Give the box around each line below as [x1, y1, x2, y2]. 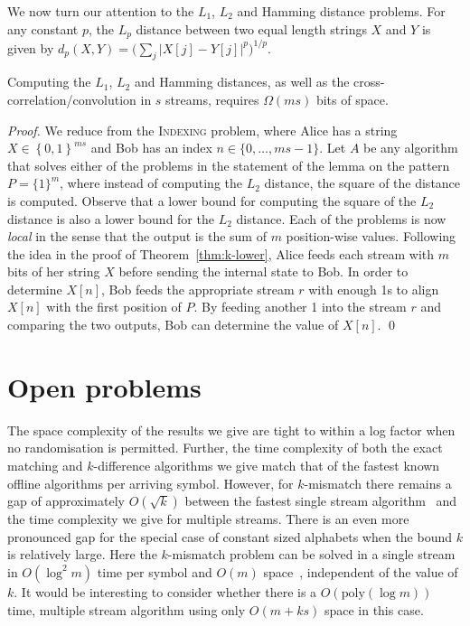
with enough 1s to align [308, 279, 439, 298]
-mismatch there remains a [304, 473, 452, 492]
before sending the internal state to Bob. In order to [118, 262, 409, 281]
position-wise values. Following [286, 227, 456, 246]
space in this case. [324, 600, 424, 619]
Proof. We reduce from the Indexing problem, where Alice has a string [7, 120, 398, 139]
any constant [7, 19, 79, 38]
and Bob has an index [90, 138, 212, 157]
